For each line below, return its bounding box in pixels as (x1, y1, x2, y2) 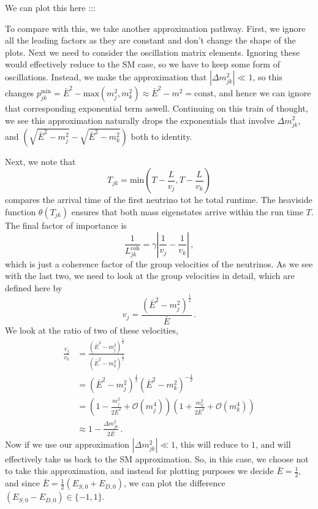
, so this (252, 70, 282, 83)
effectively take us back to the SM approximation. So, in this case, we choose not (5, 452, 309, 465)
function (5, 205, 36, 218)
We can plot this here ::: (5, 1, 96, 13)
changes (5, 86, 34, 99)
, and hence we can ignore (214, 86, 311, 99)
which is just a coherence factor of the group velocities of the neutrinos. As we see (5, 257, 313, 270)
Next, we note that (5, 155, 76, 167)
